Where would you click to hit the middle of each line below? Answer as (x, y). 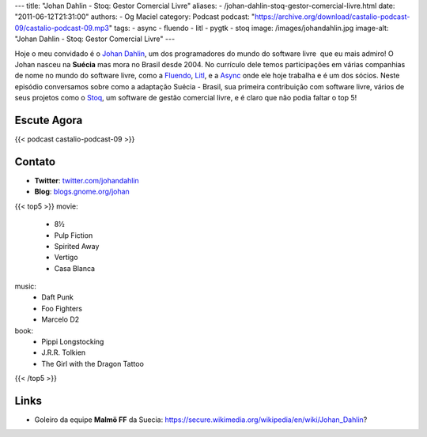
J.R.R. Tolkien (64, 352)
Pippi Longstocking (73, 342)
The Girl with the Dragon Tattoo (93, 364)
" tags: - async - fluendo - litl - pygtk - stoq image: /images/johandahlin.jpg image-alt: (249, 28)
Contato (35, 162)
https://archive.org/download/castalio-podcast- (332, 17)
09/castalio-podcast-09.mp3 (62, 28)
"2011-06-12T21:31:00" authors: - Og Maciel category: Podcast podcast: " (135, 17)
